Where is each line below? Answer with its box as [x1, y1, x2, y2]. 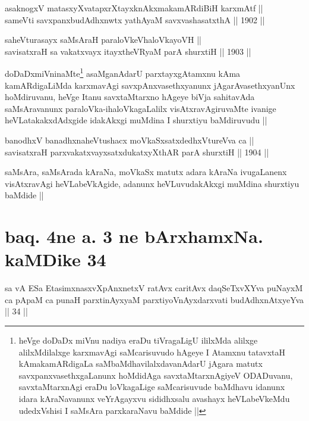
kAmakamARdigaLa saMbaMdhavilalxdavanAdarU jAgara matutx [18, 357, 263, 370]
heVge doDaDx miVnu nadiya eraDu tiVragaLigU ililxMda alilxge [18, 334, 258, 347]
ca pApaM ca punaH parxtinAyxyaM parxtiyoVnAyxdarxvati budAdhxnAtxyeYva [5, 293, 304, 305]
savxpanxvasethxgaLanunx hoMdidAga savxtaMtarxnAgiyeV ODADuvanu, [18, 369, 293, 381]
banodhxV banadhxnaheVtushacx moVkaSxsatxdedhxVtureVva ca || [5, 134, 254, 146]
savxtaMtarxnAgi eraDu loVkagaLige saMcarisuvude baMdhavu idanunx [18, 381, 285, 393]
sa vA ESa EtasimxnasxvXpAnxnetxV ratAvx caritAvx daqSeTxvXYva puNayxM [5, 282, 303, 294]
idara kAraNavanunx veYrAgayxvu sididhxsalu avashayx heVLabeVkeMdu [18, 392, 290, 405]
